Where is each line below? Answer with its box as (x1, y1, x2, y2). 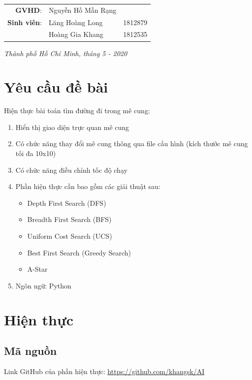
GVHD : (15, 4, 42, 15)
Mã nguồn (4, 343, 57, 358)
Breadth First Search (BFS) (27, 214, 112, 224)
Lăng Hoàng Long (48, 17, 103, 27)
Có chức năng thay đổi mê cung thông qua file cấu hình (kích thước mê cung (15, 138, 248, 149)
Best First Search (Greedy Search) (27, 247, 131, 257)
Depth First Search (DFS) (27, 197, 106, 208)
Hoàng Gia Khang (48, 29, 103, 39)
